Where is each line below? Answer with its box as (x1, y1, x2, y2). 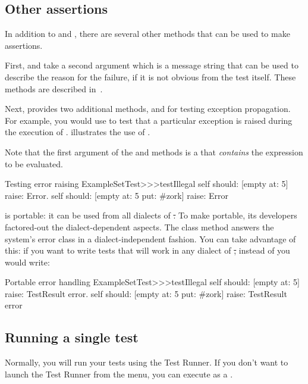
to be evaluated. (5, 157, 63, 170)
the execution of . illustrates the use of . (5, 126, 150, 138)
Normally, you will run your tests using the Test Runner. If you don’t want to (5, 356, 288, 369)
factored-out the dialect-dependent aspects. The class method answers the (5, 220, 274, 233)
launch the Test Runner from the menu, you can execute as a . (5, 367, 233, 380)
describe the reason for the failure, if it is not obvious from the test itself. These (5, 70, 296, 83)
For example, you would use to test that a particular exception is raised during (5, 114, 293, 126)
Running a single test (5, 328, 139, 346)
